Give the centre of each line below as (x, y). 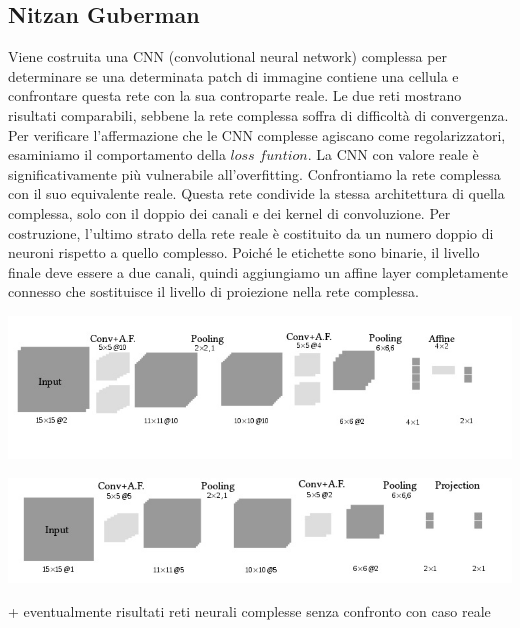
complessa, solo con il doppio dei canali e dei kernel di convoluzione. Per (229, 212)
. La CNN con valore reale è (393, 154)
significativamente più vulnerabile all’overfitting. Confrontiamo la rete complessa (254, 173)
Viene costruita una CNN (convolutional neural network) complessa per (228, 56)
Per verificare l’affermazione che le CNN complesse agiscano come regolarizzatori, (257, 134)
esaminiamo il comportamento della (117, 154)
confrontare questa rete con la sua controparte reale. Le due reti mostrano (235, 95)
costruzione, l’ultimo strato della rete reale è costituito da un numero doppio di (251, 232)
